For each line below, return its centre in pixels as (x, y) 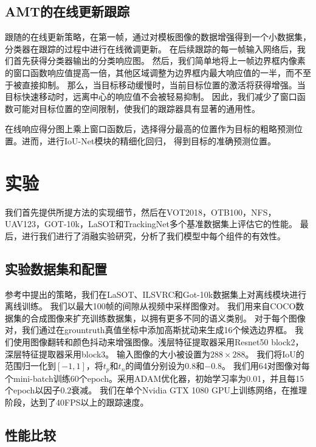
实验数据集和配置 (56, 268)
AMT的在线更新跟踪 (67, 11)
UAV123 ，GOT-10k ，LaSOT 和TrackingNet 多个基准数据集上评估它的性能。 (151, 224)
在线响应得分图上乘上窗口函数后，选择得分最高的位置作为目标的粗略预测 (149, 129)
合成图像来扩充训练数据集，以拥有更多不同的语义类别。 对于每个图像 (168, 318)
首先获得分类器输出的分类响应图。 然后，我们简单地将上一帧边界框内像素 (159, 61)
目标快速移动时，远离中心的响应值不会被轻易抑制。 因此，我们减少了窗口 (151, 97)
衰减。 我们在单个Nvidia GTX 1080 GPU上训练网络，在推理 (189, 390)
